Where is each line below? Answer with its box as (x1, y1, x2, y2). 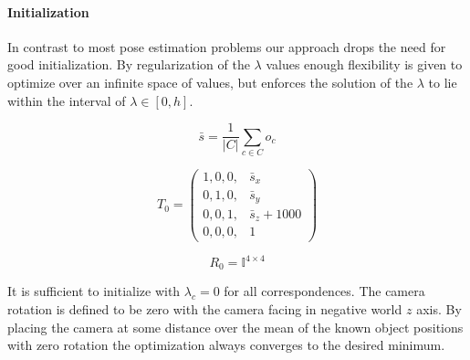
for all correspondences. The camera (224, 281, 425, 301)
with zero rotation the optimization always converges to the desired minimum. (7, 335, 445, 355)
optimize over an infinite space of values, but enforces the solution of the (7, 72, 413, 91)
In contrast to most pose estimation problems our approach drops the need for (7, 37, 446, 56)
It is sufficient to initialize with (7, 281, 181, 301)
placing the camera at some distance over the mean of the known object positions (7, 317, 464, 336)
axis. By (416, 300, 462, 319)
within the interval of (7, 90, 126, 110)
